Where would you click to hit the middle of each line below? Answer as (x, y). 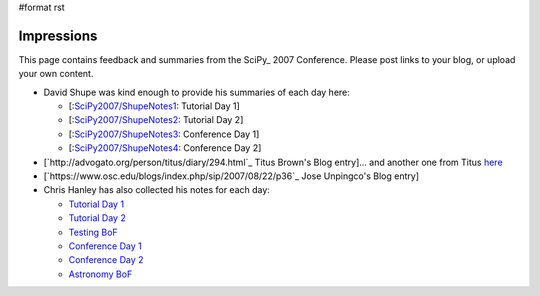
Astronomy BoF (100, 274)
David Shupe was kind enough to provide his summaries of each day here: (196, 92)
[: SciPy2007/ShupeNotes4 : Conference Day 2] (165, 148)
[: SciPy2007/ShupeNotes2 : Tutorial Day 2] (156, 120)
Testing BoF (93, 232)
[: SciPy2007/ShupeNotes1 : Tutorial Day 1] (154, 106)
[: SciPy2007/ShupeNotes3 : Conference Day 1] (164, 134)
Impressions (58, 35)
